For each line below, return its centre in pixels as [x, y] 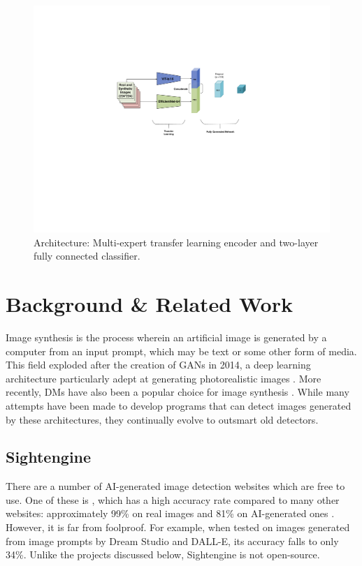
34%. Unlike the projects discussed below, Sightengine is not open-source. [163, 554]
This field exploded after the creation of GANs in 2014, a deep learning [158, 365]
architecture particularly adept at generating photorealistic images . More [164, 378]
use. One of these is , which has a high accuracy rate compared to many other [173, 499]
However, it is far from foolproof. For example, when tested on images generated [178, 527]
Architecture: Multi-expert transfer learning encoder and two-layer [176, 242]
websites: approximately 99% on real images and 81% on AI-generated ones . [170, 513]
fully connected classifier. [87, 256]
